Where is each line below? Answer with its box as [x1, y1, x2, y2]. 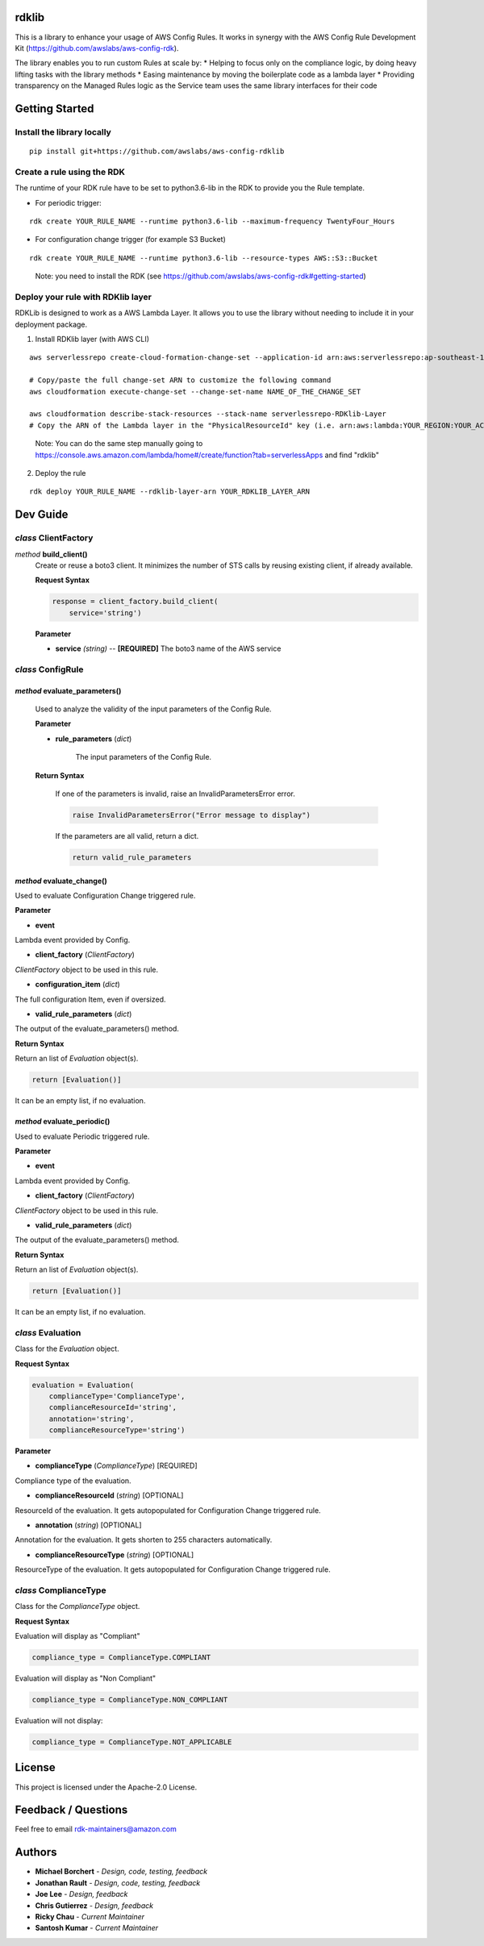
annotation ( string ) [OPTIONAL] [35, 1520, 142, 1530]
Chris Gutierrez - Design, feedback [35, 1900, 153, 1911]
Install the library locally [15, 126, 112, 137]
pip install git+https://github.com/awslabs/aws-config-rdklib [29, 147, 285, 156]
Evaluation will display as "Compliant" [15, 1631, 140, 1641]
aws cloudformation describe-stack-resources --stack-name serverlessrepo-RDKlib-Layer [29, 410, 387, 419]
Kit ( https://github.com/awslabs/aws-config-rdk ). [15, 43, 179, 52]
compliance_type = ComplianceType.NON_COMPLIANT [31, 1695, 228, 1705]
